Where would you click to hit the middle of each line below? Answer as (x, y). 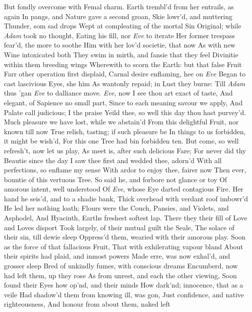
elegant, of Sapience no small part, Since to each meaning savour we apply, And (123, 102)
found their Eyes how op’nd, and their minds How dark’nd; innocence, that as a (124, 285)
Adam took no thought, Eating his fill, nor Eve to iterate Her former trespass (119, 35)
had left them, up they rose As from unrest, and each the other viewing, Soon (120, 275)
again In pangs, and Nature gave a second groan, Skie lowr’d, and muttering (118, 16)
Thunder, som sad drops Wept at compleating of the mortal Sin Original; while (123, 26)
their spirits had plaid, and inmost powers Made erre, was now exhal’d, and (117, 256)
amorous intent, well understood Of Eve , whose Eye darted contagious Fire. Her (124, 189)
